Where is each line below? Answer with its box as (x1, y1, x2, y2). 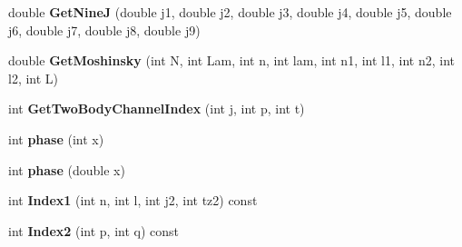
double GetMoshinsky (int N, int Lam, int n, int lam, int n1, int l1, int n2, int (8, 51, 455, 70)
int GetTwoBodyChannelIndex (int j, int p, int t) (8, 99, 305, 118)
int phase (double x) (8, 160, 125, 179)
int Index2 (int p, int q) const (8, 221, 180, 240)
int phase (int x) (8, 129, 104, 148)
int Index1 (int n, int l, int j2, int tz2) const (8, 191, 258, 210)
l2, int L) (8, 68, 59, 87)
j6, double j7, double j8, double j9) (8, 20, 201, 39)
